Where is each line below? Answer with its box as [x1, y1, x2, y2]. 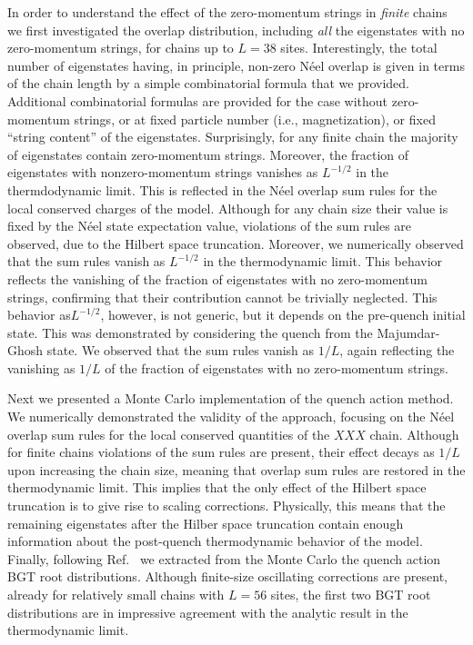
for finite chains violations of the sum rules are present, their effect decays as [7, 442, 435, 461]
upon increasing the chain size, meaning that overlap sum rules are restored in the [7, 460, 466, 479]
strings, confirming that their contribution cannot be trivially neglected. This [7, 287, 438, 306]
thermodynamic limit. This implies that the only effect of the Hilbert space [7, 478, 427, 497]
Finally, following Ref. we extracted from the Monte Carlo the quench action [7, 549, 441, 568]
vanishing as [7, 358, 75, 377]
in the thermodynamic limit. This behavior [203, 252, 443, 271]
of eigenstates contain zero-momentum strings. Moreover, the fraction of [7, 144, 409, 164]
